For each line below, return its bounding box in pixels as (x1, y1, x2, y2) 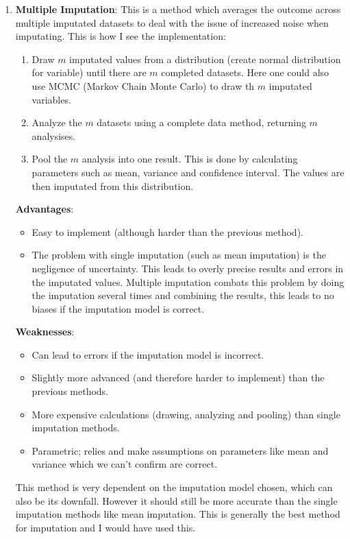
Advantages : (15, 202, 74, 216)
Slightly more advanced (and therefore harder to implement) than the (32, 370, 325, 385)
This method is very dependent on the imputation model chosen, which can (15, 480, 333, 494)
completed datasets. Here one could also (161, 65, 329, 80)
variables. (32, 92, 71, 106)
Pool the (32, 152, 68, 166)
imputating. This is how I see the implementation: (15, 29, 226, 43)
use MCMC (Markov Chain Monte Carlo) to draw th (32, 78, 255, 93)
